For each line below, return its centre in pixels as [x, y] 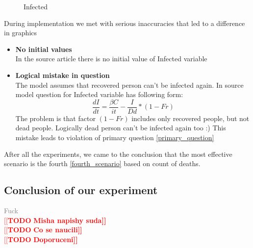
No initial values [44, 49]
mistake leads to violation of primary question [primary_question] [115, 137]
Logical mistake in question [63, 75]
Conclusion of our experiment [81, 190]
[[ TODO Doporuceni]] [41, 239]
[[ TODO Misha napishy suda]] [55, 220]
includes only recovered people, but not [190, 118]
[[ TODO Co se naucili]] [43, 230]
